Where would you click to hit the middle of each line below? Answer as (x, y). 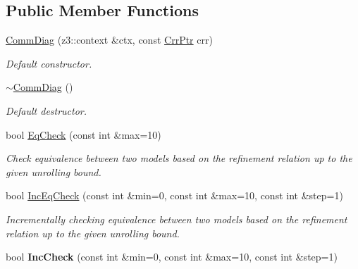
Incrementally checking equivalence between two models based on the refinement (177, 219)
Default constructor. (49, 63)
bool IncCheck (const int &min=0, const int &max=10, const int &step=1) (172, 257)
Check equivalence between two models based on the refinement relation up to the (179, 158)
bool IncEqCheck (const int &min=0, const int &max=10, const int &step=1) (174, 195)
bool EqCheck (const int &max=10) (84, 134)
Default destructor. (47, 110)
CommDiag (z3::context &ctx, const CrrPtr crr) (109, 40)
